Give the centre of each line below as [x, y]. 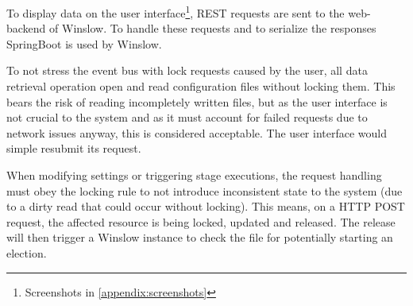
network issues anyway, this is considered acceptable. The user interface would [197, 132]
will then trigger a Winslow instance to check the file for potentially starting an [200, 237]
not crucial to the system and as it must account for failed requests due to [187, 117]
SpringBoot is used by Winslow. [84, 43]
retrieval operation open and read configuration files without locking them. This [201, 86]
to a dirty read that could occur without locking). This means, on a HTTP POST [206, 206]
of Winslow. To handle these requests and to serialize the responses [213, 28]
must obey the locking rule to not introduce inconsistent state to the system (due [205, 190]
